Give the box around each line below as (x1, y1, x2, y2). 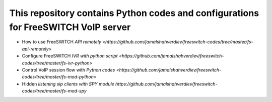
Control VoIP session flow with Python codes (22, 66, 115, 72)
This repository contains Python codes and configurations (9, 7, 259, 18)
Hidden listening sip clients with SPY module (22, 80, 114, 87)
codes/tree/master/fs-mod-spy (22, 88, 87, 94)
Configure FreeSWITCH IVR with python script (22, 53, 118, 59)
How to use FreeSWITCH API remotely (22, 39, 102, 45)
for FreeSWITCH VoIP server (9, 21, 131, 32)
